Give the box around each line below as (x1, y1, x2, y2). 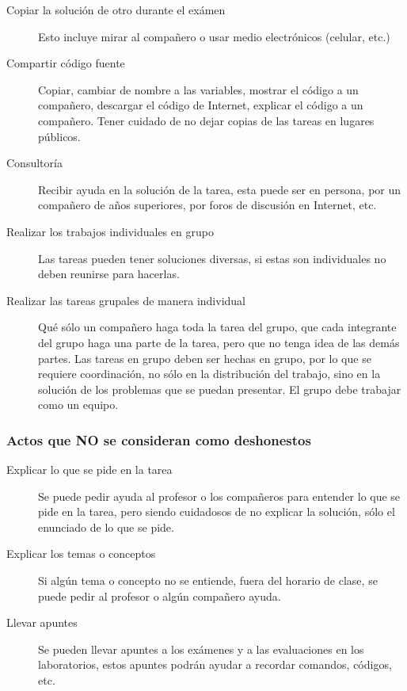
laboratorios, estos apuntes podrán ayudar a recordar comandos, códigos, (38, 656, 392, 673)
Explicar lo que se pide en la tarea (6, 461, 173, 478)
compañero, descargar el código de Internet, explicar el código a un (38, 97, 363, 113)
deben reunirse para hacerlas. (38, 265, 180, 282)
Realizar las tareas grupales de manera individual (6, 292, 245, 308)
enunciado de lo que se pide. (38, 518, 174, 535)
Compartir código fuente (6, 55, 125, 71)
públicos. (38, 128, 81, 144)
